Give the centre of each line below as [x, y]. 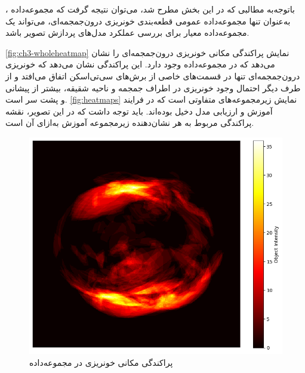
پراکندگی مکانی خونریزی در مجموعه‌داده [101, 362]
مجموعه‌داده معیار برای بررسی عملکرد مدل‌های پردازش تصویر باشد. [127, 33]
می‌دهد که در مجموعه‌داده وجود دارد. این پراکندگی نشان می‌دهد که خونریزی [140, 64]
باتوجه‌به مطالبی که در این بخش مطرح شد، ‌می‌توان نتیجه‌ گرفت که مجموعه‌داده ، [150, 9]
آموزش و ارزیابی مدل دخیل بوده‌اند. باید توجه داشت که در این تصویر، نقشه [139, 111]
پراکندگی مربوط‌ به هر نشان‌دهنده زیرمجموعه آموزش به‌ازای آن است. [130, 123]
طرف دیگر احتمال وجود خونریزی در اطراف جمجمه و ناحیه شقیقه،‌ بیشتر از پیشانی [153, 87]
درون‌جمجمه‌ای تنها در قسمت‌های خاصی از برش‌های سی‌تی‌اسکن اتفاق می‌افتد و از [153, 75]
